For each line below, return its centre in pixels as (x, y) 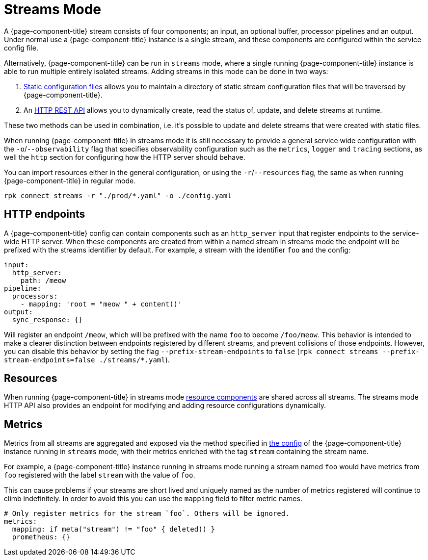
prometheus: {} (41, 537)
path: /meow (43, 280)
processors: (35, 296)
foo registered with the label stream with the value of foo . (100, 475)
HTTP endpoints (45, 214)
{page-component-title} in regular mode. (70, 180)
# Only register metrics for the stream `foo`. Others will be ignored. (147, 514)
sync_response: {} (47, 319)
